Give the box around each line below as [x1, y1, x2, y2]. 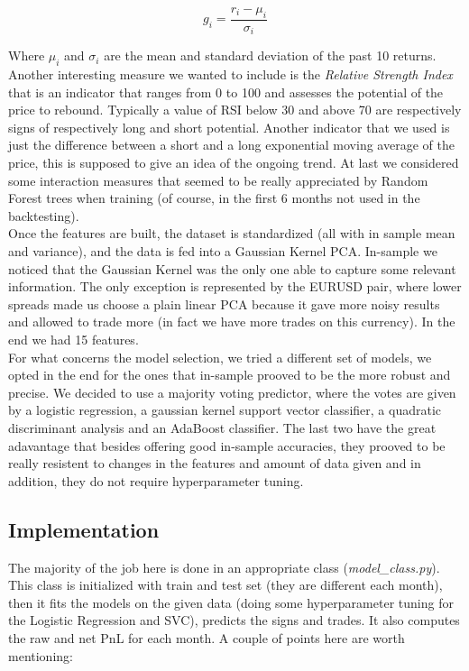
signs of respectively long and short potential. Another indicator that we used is [8, 117, 450, 136]
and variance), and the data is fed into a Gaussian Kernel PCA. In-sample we [8, 242, 437, 261]
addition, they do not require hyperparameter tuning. [8, 471, 304, 490]
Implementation [8, 515, 160, 543]
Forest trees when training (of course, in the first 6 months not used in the [8, 188, 420, 207]
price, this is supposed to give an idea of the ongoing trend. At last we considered [8, 153, 459, 172]
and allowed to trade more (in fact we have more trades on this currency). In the [8, 312, 455, 331]
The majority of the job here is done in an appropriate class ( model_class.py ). [8, 557, 440, 576]
